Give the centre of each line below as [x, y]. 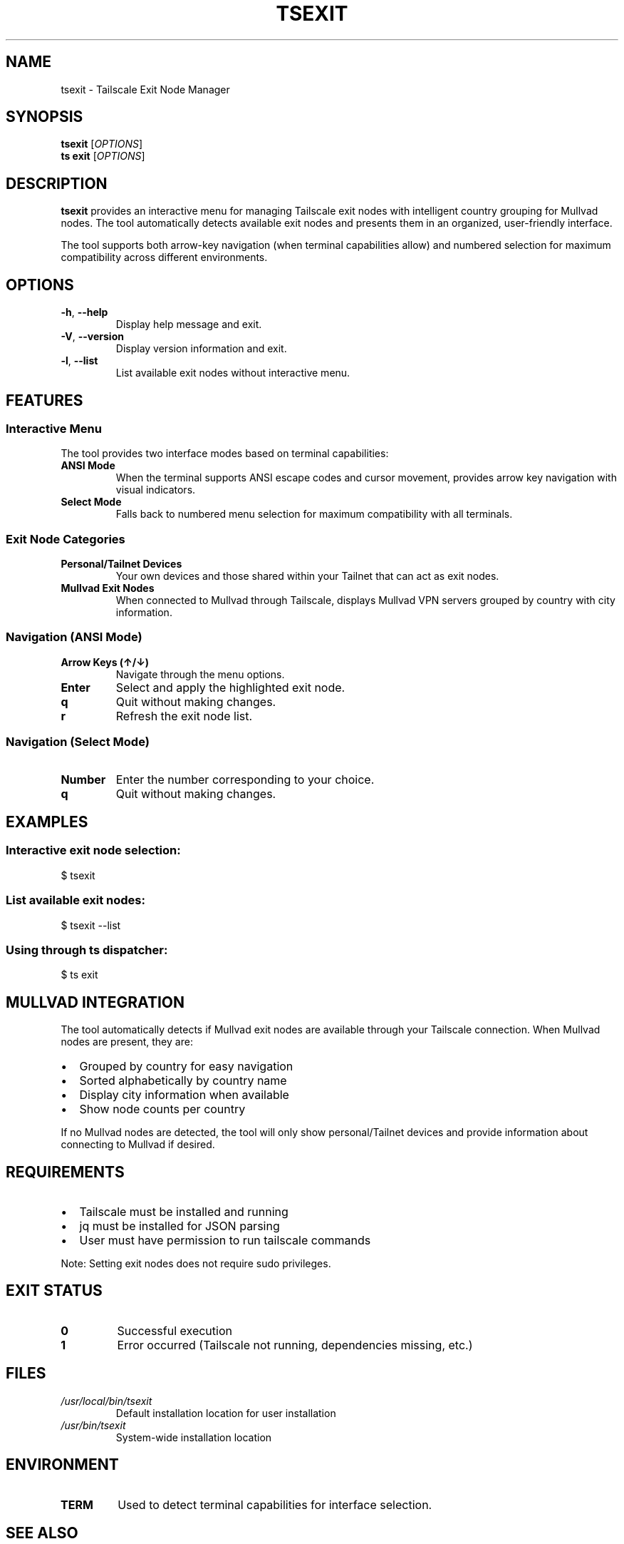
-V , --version [92, 337]
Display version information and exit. [201, 349]
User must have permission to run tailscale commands [225, 1240]
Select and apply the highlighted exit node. [230, 687]
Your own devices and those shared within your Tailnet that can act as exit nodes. [307, 576]
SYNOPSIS [45, 117]
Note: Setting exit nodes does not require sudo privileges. [196, 1263]
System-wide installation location [194, 1437]
